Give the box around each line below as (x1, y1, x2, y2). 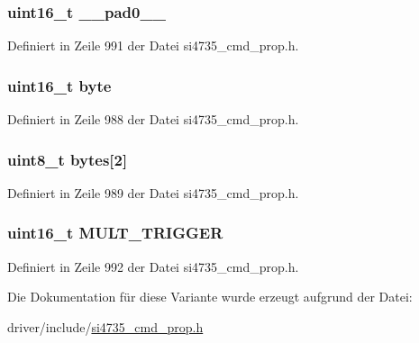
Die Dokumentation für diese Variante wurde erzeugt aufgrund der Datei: (7, 287, 413, 306)
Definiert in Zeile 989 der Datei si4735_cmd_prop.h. (7, 183, 299, 202)
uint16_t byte (7, 74, 112, 96)
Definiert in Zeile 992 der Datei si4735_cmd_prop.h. (7, 257, 299, 275)
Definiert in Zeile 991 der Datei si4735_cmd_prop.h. (7, 36, 299, 55)
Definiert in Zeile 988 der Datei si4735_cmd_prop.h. (7, 110, 299, 129)
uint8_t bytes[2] (7, 148, 128, 170)
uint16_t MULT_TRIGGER (7, 221, 223, 244)
